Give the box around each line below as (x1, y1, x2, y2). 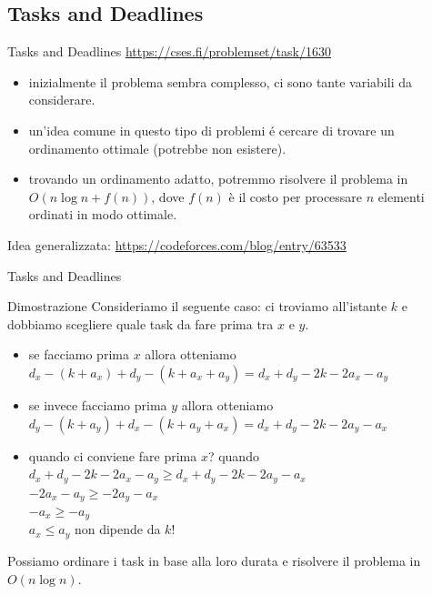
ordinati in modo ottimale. (28, 205, 177, 224)
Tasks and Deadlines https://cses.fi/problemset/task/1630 (7, 42, 331, 61)
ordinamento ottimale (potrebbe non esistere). (28, 138, 286, 157)
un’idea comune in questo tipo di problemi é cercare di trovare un (28, 120, 395, 139)
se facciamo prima (28, 345, 129, 364)
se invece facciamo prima (28, 395, 167, 414)
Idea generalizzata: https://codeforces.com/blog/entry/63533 (7, 235, 347, 254)
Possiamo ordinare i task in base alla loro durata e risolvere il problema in (7, 550, 421, 570)
